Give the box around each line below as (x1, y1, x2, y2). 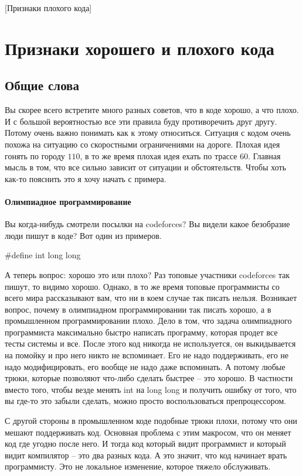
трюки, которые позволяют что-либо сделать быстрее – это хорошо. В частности (5, 372, 293, 384)
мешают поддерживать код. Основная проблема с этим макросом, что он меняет (5, 426, 291, 438)
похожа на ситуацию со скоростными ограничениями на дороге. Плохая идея (5, 138, 280, 150)
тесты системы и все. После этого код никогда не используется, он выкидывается (5, 337, 296, 350)
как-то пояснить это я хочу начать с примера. (5, 172, 166, 184)
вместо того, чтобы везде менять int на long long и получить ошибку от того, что (5, 383, 297, 395)
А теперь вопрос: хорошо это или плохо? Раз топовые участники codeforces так (5, 268, 290, 280)
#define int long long (5, 249, 81, 261)
